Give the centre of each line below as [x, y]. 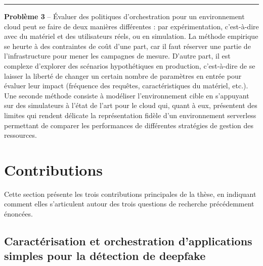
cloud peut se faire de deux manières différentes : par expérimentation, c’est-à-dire [131, 26]
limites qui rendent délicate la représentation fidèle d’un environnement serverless [130, 115]
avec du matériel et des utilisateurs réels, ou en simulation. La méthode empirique [131, 36]
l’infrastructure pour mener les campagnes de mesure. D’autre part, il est [117, 56]
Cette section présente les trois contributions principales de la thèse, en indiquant [130, 194]
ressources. [20, 135]
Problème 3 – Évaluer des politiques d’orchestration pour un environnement [124, 16]
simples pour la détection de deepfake [105, 256]
